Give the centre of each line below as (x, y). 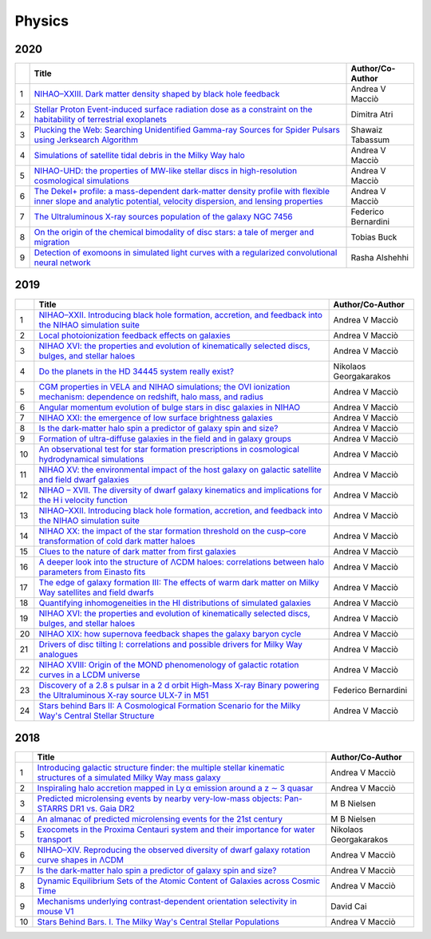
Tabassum (370, 140)
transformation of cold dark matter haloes (117, 541)
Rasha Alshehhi (380, 258)
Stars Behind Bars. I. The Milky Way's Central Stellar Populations (158, 922)
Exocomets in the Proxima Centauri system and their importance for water (176, 830)
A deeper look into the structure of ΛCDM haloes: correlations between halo (182, 561)
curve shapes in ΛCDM (80, 860)
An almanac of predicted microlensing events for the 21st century (160, 819)
